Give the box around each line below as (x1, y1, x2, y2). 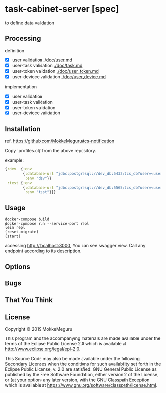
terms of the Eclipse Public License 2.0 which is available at (5, 341, 127, 347)
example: (5, 157, 24, 163)
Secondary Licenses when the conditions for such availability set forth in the (5, 361, 161, 367)
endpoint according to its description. (5, 248, 82, 254)
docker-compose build (5, 217, 50, 222)
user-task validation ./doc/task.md (12, 62, 83, 68)
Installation (5, 125, 41, 133)
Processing (5, 34, 41, 43)
